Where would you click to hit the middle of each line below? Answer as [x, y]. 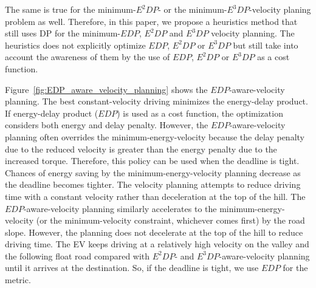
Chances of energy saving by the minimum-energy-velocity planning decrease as [153, 172]
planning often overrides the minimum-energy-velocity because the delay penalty [155, 136]
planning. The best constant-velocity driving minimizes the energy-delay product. [156, 101]
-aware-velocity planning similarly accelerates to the [120, 208]
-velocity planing [280, 9]
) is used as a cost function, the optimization [200, 113]
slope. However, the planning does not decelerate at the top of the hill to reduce [154, 232]
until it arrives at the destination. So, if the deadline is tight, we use [132, 268]
